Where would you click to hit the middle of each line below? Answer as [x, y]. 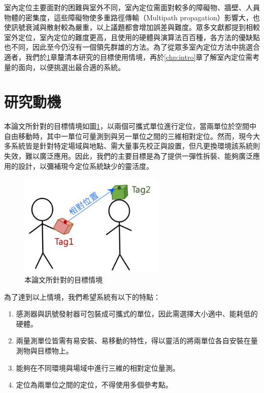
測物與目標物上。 [44, 350]
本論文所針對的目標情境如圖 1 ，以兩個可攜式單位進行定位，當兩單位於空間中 [130, 126]
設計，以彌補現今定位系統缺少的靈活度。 [86, 166]
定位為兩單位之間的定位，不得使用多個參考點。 [94, 385]
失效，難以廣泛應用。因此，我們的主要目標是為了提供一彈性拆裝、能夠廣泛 [128, 156]
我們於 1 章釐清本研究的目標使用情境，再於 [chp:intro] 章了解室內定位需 [139, 57]
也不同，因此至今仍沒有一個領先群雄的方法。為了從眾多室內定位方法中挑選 [128, 47]
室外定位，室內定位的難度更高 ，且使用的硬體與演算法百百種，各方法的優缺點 [132, 37]
